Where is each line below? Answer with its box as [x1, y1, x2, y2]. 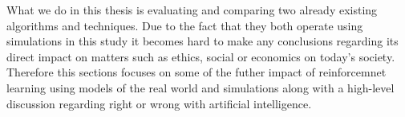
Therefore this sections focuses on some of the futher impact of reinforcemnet [6, 64, 387, 80]
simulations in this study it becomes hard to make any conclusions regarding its [6, 33, 399, 49]
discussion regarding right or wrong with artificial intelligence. [6, 95, 312, 111]
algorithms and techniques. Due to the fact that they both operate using [6, 17, 363, 33]
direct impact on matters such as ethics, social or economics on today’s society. [6, 48, 395, 64]
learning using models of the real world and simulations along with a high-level [6, 79, 395, 96]
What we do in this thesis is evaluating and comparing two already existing [6, 2, 378, 18]
